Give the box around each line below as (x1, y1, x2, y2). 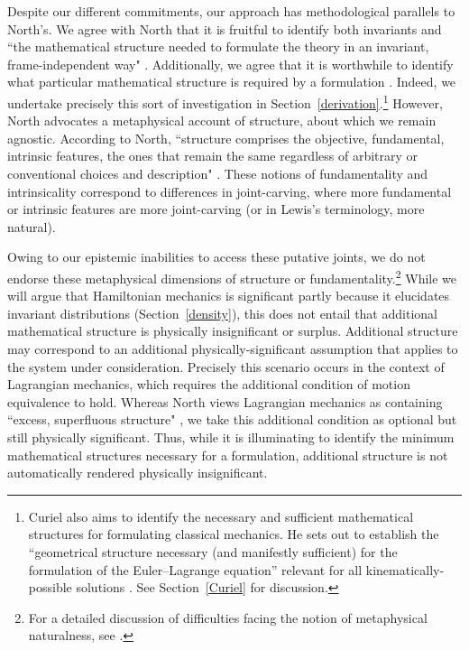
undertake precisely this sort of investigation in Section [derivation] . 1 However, (7, 90, 443, 112)
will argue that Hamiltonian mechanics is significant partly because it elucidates (7, 286, 450, 305)
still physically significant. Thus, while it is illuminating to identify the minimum (7, 427, 455, 446)
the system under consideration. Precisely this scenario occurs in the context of (7, 357, 445, 376)
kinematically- (365, 560, 445, 579)
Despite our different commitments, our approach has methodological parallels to (7, 2, 455, 20)
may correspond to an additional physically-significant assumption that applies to (7, 339, 458, 357)
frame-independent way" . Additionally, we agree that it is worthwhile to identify (7, 54, 454, 73)
